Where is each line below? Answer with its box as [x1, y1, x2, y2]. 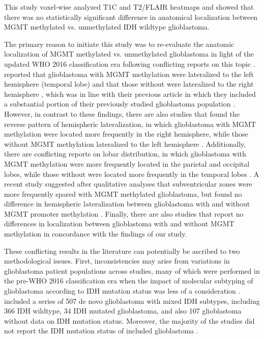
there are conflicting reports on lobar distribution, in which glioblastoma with [4, 148, 246, 159]
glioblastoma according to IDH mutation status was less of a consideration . [4, 285, 241, 296]
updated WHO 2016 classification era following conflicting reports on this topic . [4, 58, 255, 69]
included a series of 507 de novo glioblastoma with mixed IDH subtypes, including [4, 295, 260, 306]
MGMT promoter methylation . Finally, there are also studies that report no [4, 208, 244, 219]
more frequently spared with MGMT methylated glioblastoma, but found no [4, 188, 242, 199]
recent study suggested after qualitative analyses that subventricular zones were [4, 178, 252, 189]
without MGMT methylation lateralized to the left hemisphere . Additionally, [4, 138, 246, 149]
